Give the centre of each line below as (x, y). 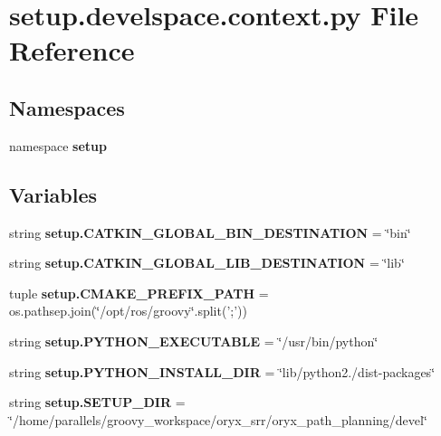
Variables (53, 194)
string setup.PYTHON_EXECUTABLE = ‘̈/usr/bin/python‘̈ (194, 341)
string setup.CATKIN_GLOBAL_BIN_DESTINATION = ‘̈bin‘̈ (210, 232)
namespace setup (58, 145)
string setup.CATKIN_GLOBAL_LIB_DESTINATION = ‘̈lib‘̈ (207, 263)
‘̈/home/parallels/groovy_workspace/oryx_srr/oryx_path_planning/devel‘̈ (218, 419)
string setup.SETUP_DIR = (97, 402)
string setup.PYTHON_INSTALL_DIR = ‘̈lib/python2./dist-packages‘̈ (222, 371)
